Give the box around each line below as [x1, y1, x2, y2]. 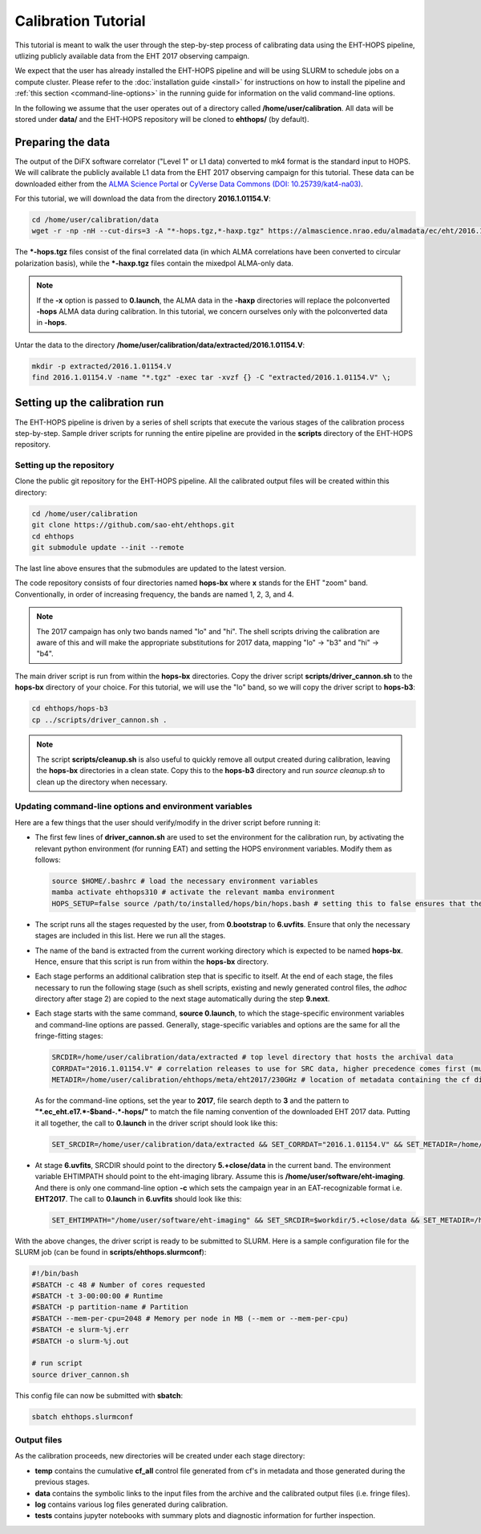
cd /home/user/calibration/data [31, 215, 160, 224]
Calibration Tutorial [14, 12, 146, 30]
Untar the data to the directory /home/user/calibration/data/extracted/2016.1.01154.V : [14, 340, 305, 349]
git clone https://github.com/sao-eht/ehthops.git [31, 520, 236, 530]
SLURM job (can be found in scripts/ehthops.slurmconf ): [14, 1247, 207, 1257]
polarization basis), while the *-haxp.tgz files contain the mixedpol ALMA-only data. [14, 258, 294, 268]
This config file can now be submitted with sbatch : [14, 1390, 184, 1400]
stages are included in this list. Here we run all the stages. [34, 931, 226, 941]
